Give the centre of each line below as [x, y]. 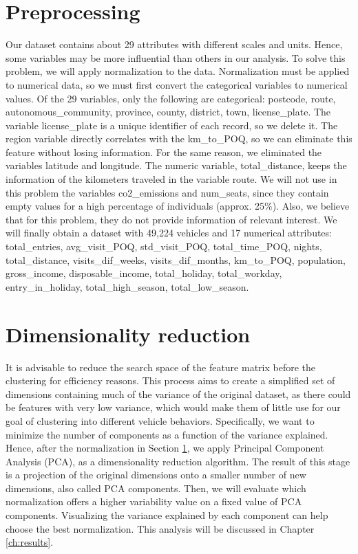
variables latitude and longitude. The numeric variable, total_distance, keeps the [176, 165]
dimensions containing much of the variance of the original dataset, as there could [178, 394]
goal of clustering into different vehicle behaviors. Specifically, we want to [160, 420]
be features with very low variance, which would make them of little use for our [173, 407]
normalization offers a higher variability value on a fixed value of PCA [154, 501]
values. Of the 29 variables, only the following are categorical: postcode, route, [171, 98]
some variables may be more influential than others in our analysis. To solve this [176, 57]
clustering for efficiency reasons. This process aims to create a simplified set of [170, 380]
